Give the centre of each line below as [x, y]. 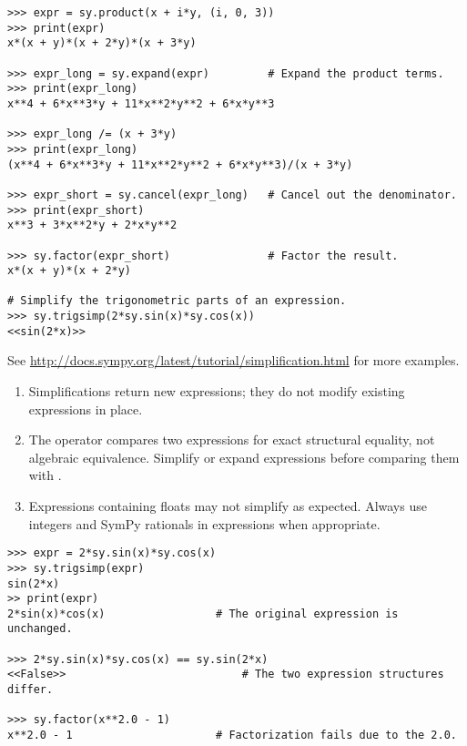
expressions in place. [86, 409]
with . [45, 475]
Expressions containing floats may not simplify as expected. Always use [228, 506]
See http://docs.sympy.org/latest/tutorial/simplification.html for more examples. [233, 360]
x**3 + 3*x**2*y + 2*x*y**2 [92, 225]
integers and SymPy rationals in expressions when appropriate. [204, 523]
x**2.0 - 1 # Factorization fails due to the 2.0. [232, 736]
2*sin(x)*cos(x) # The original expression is [203, 613]
